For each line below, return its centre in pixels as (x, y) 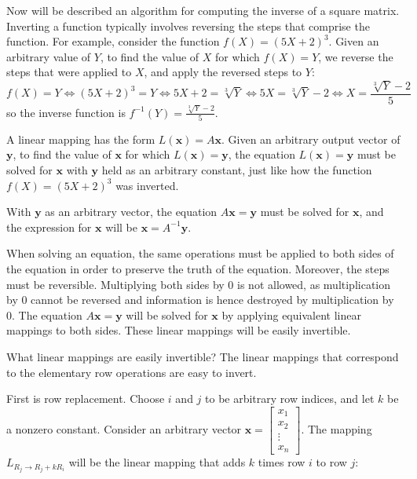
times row (282, 462)
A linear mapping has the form (81, 139)
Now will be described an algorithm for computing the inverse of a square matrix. (203, 10)
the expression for (49, 227)
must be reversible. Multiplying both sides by (115, 284)
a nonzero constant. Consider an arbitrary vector (124, 428)
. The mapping (337, 428)
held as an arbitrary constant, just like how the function (237, 170)
